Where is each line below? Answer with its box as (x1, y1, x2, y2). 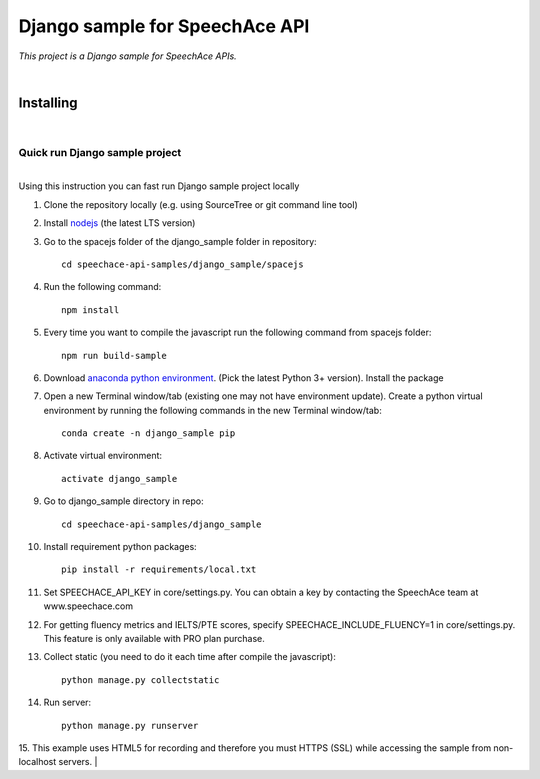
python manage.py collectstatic (61, 674, 220, 685)
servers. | (58, 756, 98, 768)
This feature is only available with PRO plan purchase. (43, 632, 265, 644)
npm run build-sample (61, 350, 167, 361)
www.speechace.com (43, 600, 134, 612)
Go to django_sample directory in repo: (43, 495, 204, 507)
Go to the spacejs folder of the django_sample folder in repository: (43, 235, 317, 247)
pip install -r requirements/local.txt (61, 564, 257, 575)
